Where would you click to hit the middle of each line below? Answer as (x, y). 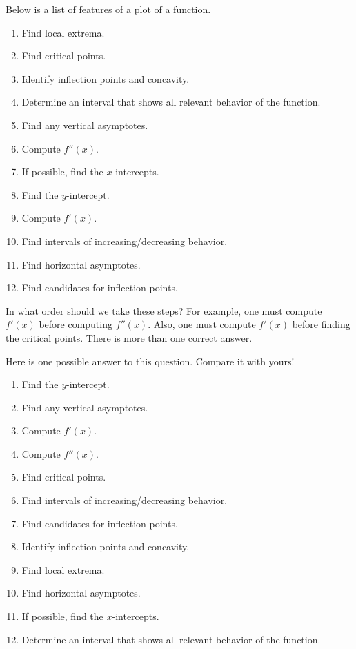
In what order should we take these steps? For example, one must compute (164, 310)
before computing (76, 324)
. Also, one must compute (202, 324)
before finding (321, 324)
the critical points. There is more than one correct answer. (129, 337)
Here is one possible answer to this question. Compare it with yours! (150, 361)
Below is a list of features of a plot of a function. (108, 9)
